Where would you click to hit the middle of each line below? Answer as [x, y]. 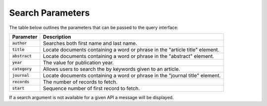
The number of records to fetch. [80, 82]
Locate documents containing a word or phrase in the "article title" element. [131, 50]
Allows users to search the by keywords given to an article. [111, 69]
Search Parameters [49, 13]
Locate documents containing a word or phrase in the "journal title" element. [132, 75]
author [20, 43]
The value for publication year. [78, 62]
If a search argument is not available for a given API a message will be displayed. [91, 97]
